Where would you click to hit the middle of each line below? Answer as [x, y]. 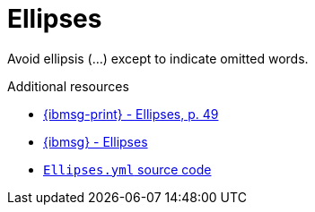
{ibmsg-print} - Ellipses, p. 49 [131, 114]
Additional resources [68, 86]
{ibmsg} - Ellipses [96, 141]
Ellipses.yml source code [127, 169]
